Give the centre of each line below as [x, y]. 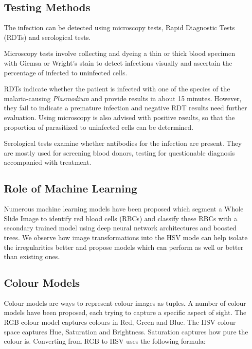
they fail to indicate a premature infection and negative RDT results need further [126, 108]
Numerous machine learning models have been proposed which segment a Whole [124, 209]
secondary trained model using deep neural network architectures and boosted [120, 228]
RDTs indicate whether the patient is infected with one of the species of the [117, 89]
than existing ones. [32, 256]
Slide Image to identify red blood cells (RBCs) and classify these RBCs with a [121, 218]
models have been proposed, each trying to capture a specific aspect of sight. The [125, 312]
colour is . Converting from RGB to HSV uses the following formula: [105, 341]
